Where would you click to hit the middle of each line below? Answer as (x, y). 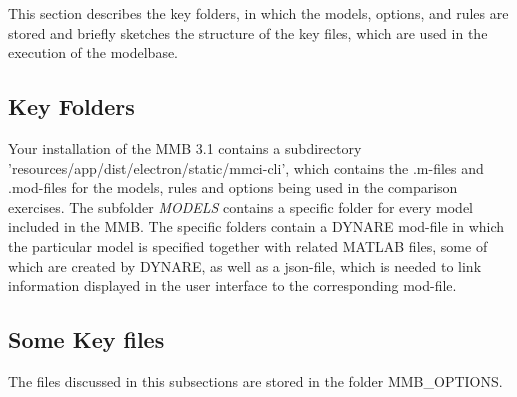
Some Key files (86, 339)
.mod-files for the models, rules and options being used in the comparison (233, 187)
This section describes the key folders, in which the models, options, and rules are (258, 13)
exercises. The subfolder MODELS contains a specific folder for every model (241, 206)
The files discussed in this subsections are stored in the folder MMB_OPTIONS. (255, 380)
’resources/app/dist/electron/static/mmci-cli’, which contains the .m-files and (246, 167)
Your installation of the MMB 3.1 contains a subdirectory (185, 147)
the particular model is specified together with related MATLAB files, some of (248, 245)
